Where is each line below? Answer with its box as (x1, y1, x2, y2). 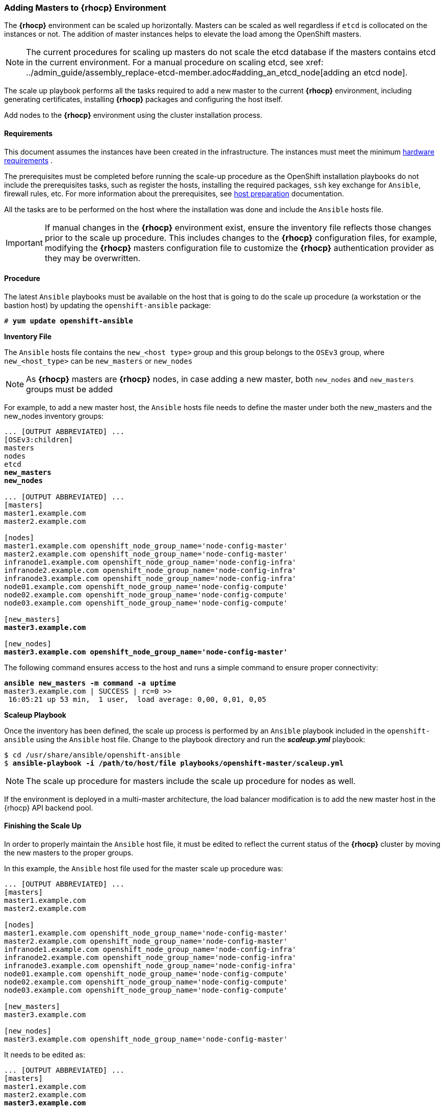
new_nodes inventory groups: (4, 411, 104, 420)
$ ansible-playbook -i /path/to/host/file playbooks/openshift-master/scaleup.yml (4, 759, 344, 767)
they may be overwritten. (44, 252, 141, 263)
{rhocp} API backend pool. (4, 803, 93, 812)
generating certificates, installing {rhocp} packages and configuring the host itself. (4, 95, 283, 104)
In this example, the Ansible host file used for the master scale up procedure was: (4, 864, 283, 873)
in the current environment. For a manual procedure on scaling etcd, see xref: (26, 57, 324, 68)
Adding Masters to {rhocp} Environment (4, 3, 167, 13)
